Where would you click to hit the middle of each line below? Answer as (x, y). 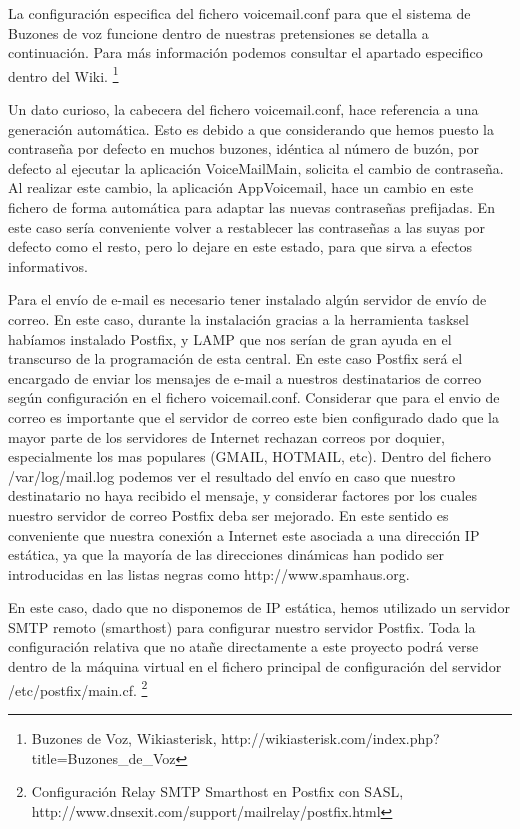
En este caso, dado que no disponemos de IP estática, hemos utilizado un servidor (259, 607)
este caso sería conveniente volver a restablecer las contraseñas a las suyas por (246, 226)
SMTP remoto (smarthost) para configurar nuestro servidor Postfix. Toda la (242, 626)
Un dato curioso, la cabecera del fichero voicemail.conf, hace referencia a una (243, 109)
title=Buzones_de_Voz (103, 757)
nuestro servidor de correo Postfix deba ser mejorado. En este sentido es (228, 514)
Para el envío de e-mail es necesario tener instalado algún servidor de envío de (247, 299)
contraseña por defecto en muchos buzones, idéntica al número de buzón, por (243, 148)
